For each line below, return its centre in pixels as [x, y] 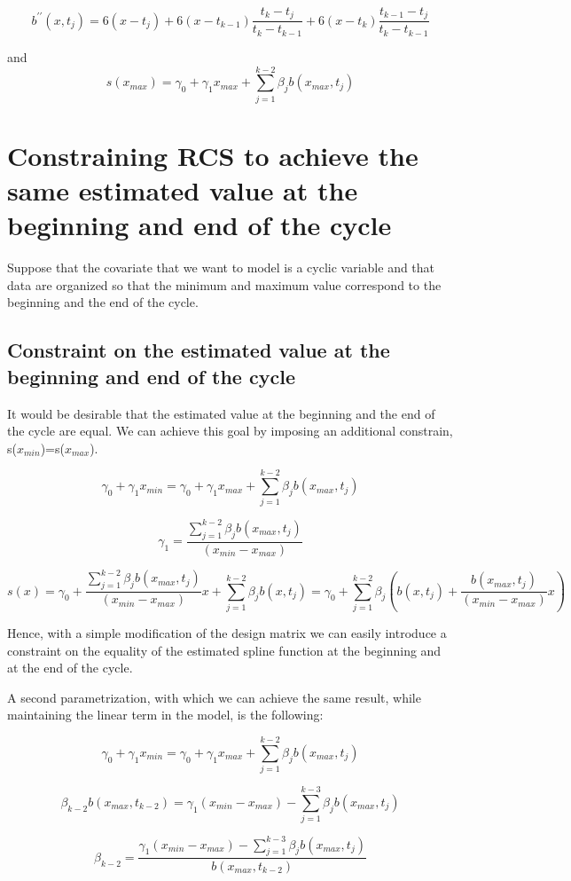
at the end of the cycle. [70, 668]
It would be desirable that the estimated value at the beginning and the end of [221, 413]
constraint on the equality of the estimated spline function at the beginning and [224, 650]
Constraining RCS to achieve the [213, 155]
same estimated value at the [183, 190]
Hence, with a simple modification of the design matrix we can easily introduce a [227, 632]
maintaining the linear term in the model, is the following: [165, 715]
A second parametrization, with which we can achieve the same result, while [214, 697]
